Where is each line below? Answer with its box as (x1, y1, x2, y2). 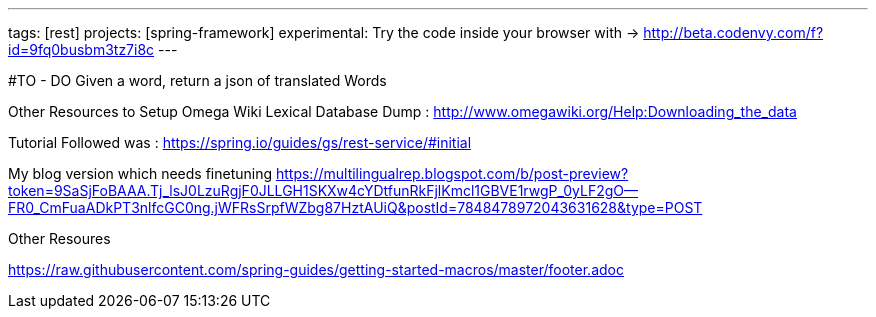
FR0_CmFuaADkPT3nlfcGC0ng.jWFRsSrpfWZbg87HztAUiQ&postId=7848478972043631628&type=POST (8, 199, 703, 216)
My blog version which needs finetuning (8, 165, 273, 182)
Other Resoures (8, 230, 111, 247)
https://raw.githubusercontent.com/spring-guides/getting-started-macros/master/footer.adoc (8, 261, 624, 278)
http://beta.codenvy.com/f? (643, 24, 824, 41)
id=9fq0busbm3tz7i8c (8, 41, 155, 58)
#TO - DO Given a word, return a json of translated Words (8, 72, 387, 89)
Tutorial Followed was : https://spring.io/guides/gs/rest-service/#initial (8, 134, 472, 151)
